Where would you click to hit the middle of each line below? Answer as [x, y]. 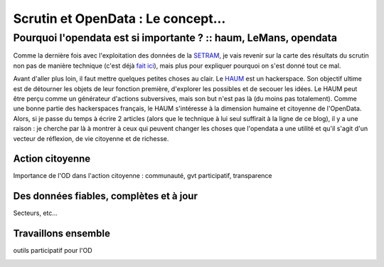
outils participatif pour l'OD [53, 251]
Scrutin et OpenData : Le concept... [119, 19]
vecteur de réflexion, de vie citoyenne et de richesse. [91, 138]
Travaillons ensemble [62, 234]
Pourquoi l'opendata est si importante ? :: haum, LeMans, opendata [175, 38]
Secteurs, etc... [36, 213]
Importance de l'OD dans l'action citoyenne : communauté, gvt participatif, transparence [143, 176]
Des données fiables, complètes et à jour [106, 196]
